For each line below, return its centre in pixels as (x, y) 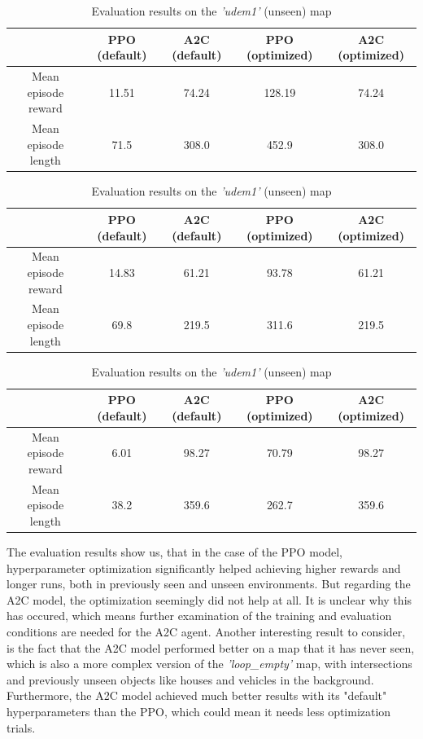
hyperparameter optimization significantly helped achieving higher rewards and (204, 567)
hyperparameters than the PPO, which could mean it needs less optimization (199, 711)
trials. (21, 727)
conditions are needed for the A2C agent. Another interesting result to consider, (206, 631)
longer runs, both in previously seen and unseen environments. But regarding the (209, 584)
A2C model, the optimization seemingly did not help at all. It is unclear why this (209, 599)
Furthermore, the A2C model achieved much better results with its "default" (197, 695)
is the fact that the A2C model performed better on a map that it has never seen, (211, 647)
